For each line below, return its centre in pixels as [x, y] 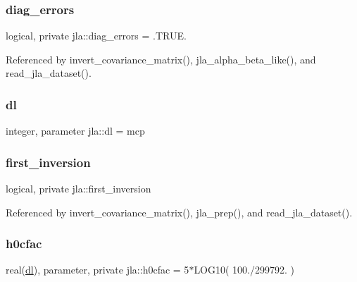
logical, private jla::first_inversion [79, 189]
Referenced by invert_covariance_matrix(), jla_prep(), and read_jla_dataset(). [179, 212]
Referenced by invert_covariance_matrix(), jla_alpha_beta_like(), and [161, 59]
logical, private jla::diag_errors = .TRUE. [96, 36]
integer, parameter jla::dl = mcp [75, 131]
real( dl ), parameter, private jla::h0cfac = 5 [98, 270]
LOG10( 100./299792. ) [244, 270]
